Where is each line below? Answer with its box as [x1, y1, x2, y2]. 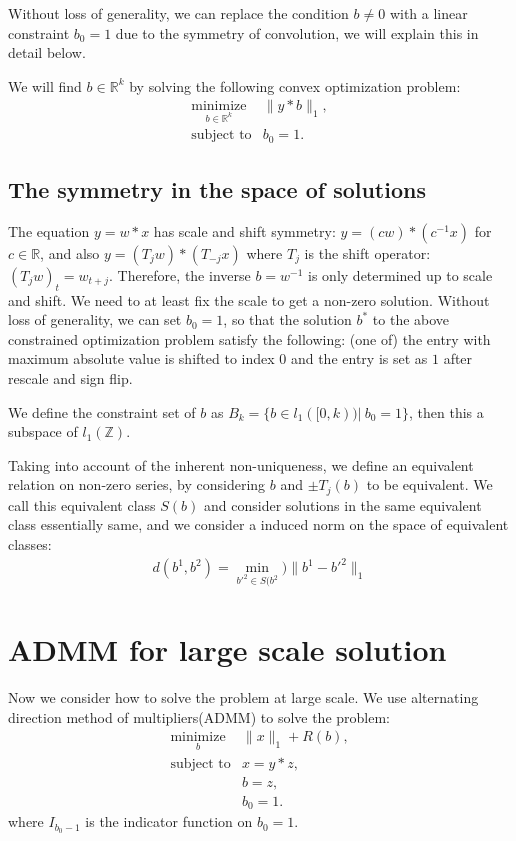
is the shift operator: [304, 242, 431, 263]
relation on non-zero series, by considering [8, 474, 266, 495]
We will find [8, 75, 82, 96]
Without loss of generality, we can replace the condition [8, 3, 349, 23]
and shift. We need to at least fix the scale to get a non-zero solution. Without [8, 289, 490, 310]
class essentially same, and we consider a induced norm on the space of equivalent [8, 514, 509, 535]
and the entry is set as [290, 348, 428, 369]
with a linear [389, 3, 468, 23]
